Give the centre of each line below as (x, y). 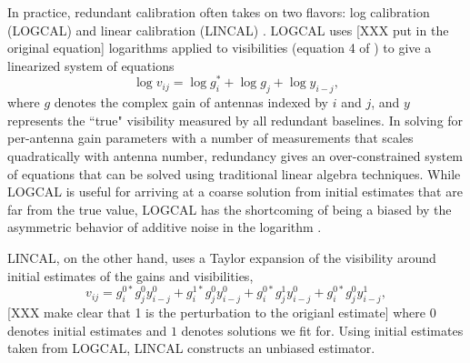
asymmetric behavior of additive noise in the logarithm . (165, 227)
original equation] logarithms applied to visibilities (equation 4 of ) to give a (220, 48)
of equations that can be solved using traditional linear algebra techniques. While (234, 173)
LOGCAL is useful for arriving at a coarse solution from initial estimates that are (235, 192)
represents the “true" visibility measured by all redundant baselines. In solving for (235, 120)
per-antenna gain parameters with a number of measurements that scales (210, 138)
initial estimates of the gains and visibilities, (130, 275)
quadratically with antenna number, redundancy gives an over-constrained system (235, 156)
